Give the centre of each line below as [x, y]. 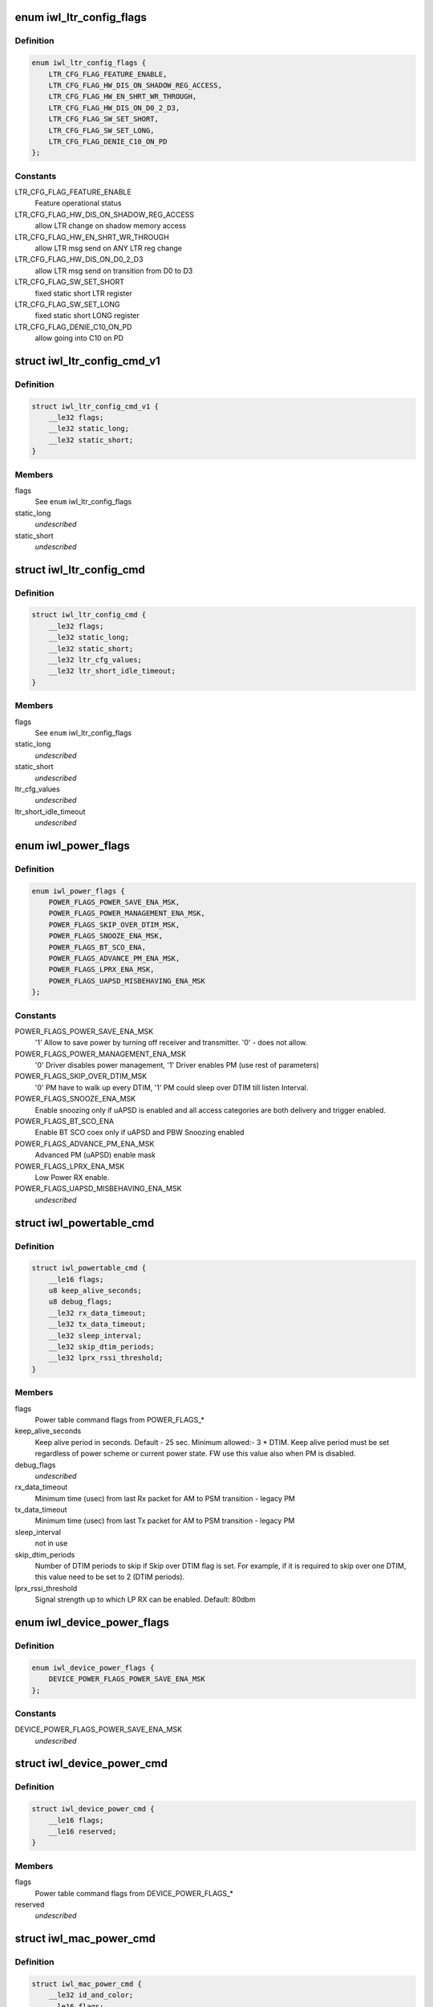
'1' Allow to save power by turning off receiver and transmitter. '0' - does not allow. [171, 1043]
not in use [51, 1543]
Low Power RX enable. [72, 1177]
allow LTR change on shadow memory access [111, 226]
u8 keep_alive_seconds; [95, 1291]
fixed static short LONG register [87, 316]
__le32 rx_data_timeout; [97, 1313]
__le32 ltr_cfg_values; [95, 660]
